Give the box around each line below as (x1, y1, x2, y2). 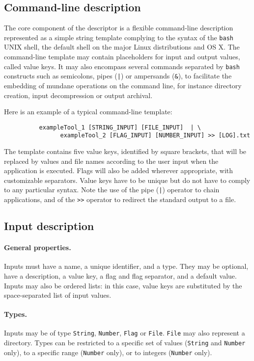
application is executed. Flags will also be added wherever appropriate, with (4, 165, 233, 176)
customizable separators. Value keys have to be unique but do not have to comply (4, 175, 251, 185)
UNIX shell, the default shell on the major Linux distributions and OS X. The (4, 42, 240, 52)
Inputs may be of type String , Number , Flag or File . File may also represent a (4, 328, 245, 338)
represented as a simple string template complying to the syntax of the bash (4, 32, 233, 42)
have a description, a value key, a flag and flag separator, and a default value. (4, 270, 237, 281)
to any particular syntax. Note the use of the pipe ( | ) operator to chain (4, 184, 220, 195)
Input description (4, 218, 94, 233)
